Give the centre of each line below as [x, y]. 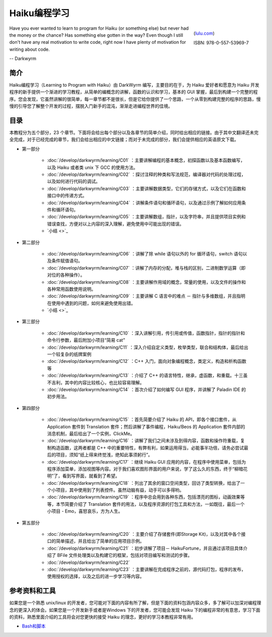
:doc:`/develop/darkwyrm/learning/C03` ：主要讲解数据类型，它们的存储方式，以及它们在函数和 [147, 188]
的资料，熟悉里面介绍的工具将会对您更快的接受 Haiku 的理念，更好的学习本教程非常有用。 [103, 617]
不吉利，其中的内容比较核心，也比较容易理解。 [96, 383]
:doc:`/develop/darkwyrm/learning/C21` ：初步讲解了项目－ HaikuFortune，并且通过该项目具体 [145, 548]
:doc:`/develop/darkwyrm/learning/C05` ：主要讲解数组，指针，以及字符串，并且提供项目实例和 [147, 217]
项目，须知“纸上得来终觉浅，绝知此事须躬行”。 [104, 455]
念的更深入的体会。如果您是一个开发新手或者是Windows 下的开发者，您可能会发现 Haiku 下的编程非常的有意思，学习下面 [135, 610]
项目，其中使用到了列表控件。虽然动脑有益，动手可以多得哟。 [120, 490]
